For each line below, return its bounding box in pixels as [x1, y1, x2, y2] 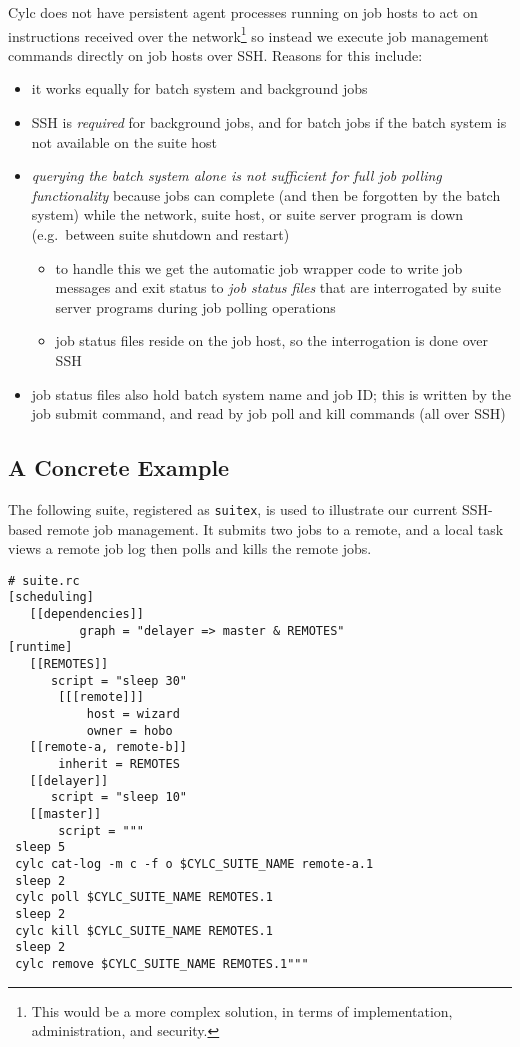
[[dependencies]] [29, 607, 145, 622]
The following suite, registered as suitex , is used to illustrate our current [8, 498, 458, 519]
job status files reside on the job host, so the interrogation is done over [55, 330, 488, 351]
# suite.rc [8, 573, 80, 588]
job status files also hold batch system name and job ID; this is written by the [31, 383, 511, 404]
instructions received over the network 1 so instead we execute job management [8, 22, 489, 46]
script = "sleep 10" [50, 790, 187, 805]
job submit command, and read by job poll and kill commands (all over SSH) [31, 403, 506, 424]
